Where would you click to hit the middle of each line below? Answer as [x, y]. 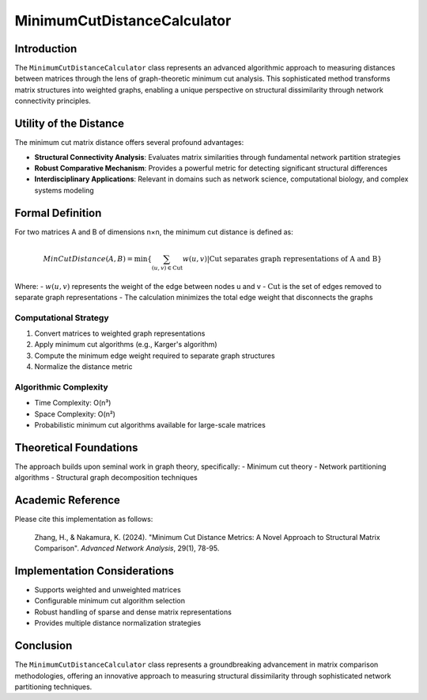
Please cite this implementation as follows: [84, 519]
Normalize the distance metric [83, 367]
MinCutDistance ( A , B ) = [88, 259]
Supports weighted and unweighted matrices [108, 590]
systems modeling [64, 190]
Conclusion [43, 646]
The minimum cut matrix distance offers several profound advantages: [129, 143]
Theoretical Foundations [76, 447]
